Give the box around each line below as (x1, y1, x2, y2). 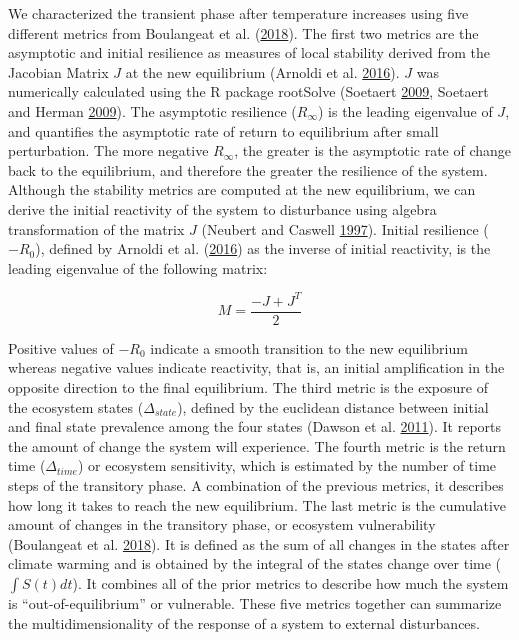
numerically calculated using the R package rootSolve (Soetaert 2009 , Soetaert (8, 81, 489, 102)
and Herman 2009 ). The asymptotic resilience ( (8, 100, 297, 121)
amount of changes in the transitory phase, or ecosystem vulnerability (8, 514, 436, 535)
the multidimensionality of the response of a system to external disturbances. (8, 612, 480, 633)
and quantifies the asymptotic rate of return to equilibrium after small (8, 120, 439, 141)
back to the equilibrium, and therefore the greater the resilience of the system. (8, 159, 488, 180)
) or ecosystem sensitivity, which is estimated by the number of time (77, 455, 497, 476)
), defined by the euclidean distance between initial (177, 396, 489, 417)
